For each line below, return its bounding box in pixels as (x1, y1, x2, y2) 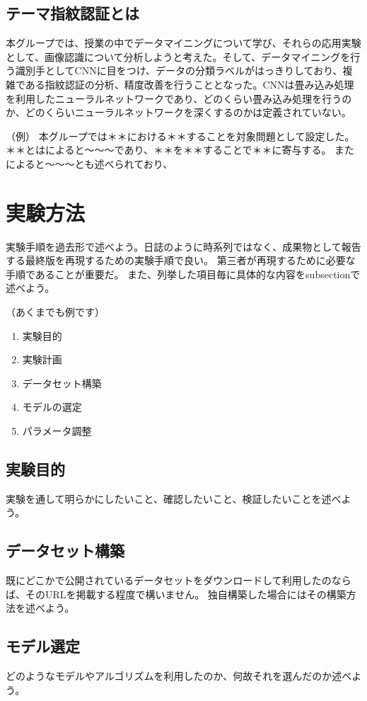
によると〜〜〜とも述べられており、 (6, 156, 173, 171)
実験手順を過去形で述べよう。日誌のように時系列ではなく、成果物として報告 (6, 239, 361, 253)
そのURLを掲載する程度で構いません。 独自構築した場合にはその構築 (25, 586, 346, 601)
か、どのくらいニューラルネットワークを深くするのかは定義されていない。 (6, 105, 351, 120)
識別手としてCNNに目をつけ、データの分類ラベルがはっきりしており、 (15, 63, 343, 78)
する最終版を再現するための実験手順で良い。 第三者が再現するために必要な (6, 253, 356, 268)
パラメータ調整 (22, 423, 92, 438)
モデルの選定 (22, 399, 82, 414)
